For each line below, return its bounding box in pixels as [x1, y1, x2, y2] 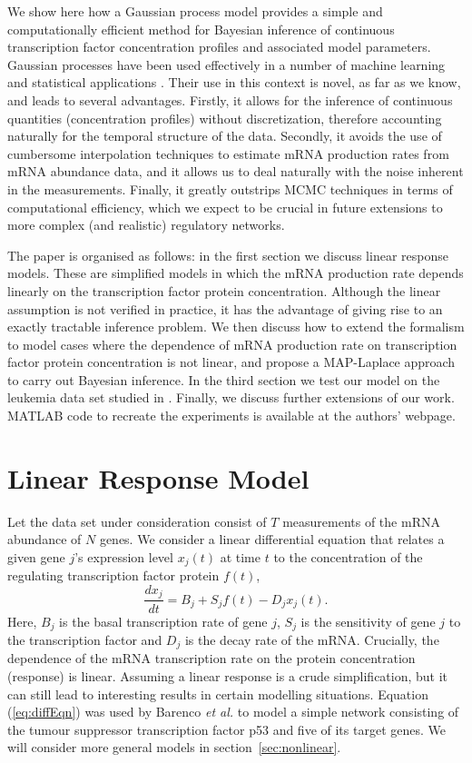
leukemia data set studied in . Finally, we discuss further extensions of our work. [7, 388, 455, 407]
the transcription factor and [7, 629, 162, 649]
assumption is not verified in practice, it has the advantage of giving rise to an [7, 299, 443, 318]
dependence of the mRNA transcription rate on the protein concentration [7, 649, 416, 668]
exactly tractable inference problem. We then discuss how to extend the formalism [7, 317, 465, 336]
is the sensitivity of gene [300, 611, 436, 630]
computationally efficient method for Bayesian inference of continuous [7, 19, 395, 38]
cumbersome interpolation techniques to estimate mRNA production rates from [7, 144, 449, 163]
